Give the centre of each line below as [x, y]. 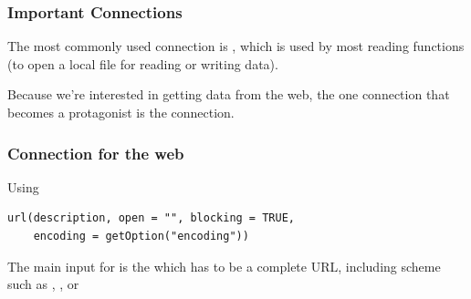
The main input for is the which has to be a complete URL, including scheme [224, 266]
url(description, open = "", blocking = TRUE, [151, 218]
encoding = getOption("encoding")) [141, 236]
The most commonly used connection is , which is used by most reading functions [236, 46]
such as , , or [43, 284]
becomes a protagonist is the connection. [121, 112]
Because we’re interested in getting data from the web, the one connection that [229, 94]
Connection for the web [96, 153]
